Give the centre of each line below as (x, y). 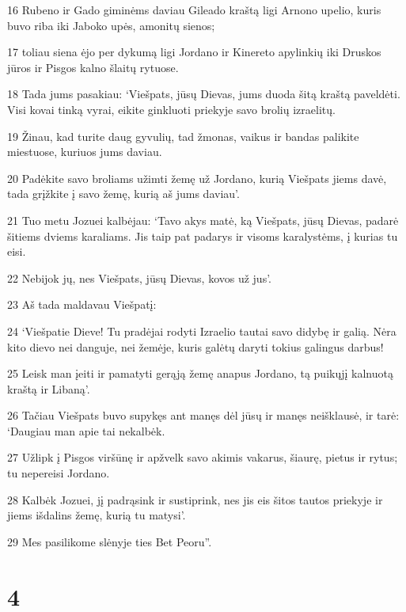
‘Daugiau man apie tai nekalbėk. (86, 430)
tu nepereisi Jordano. (59, 473)
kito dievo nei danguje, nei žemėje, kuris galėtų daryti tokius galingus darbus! (195, 346)
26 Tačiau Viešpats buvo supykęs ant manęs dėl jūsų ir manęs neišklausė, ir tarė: (203, 415)
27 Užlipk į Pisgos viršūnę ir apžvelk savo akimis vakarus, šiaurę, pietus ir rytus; (203, 457)
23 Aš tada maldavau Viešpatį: (82, 304)
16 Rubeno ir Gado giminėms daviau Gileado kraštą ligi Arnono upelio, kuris (194, 10)
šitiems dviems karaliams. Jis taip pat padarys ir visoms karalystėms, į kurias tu (203, 236)
